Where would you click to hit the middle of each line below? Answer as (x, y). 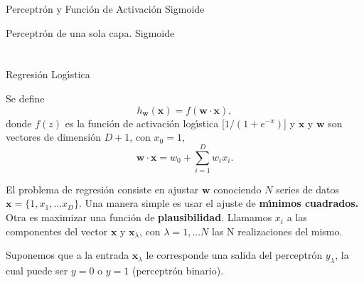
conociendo (237, 189)
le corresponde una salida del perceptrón (234, 255)
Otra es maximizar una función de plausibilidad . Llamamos (139, 217)
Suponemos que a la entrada (68, 255)
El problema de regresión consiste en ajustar (102, 189)
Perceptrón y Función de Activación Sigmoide (105, 9)
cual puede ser (37, 271)
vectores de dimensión (53, 137)
